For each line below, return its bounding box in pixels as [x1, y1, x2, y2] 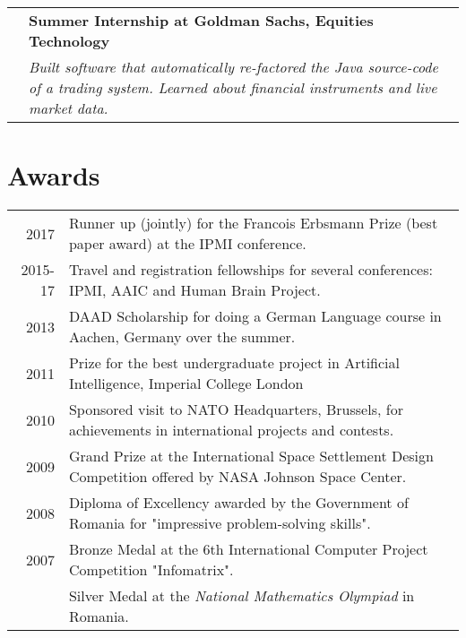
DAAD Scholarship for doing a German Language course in [68, 306, 442, 327]
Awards [7, 157, 100, 194]
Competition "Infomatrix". [68, 559, 234, 581]
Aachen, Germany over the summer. [68, 326, 296, 348]
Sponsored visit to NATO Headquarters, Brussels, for [68, 399, 403, 420]
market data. [29, 98, 108, 118]
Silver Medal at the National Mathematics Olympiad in [68, 585, 415, 607]
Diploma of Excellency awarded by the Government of [68, 492, 409, 513]
